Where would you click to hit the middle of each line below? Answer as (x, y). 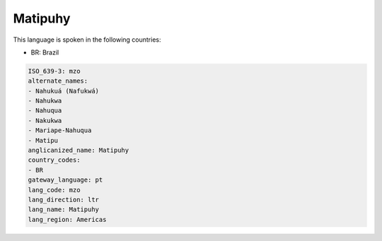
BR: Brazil (45, 52)
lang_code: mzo (54, 190)
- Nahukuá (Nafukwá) (63, 91)
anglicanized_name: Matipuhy (79, 151)
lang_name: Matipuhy (63, 210)
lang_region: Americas (67, 219)
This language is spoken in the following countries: (87, 40)
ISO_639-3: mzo (54, 71)
